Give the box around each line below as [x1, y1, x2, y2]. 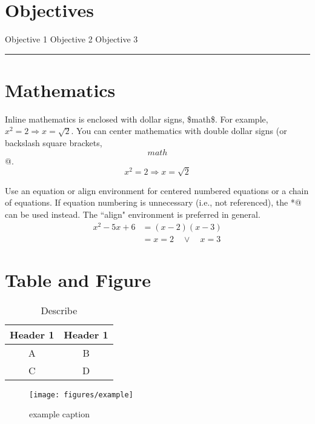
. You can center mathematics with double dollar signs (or [71, 124, 287, 137]
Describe [41, 303, 78, 317]
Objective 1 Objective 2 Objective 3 [5, 33, 138, 45]
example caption [29, 408, 90, 420]
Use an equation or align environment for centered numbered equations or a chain [5, 184, 309, 197]
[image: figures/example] [29, 390, 133, 399]
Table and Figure [5, 267, 151, 292]
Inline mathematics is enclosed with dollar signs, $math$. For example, [5, 112, 268, 125]
